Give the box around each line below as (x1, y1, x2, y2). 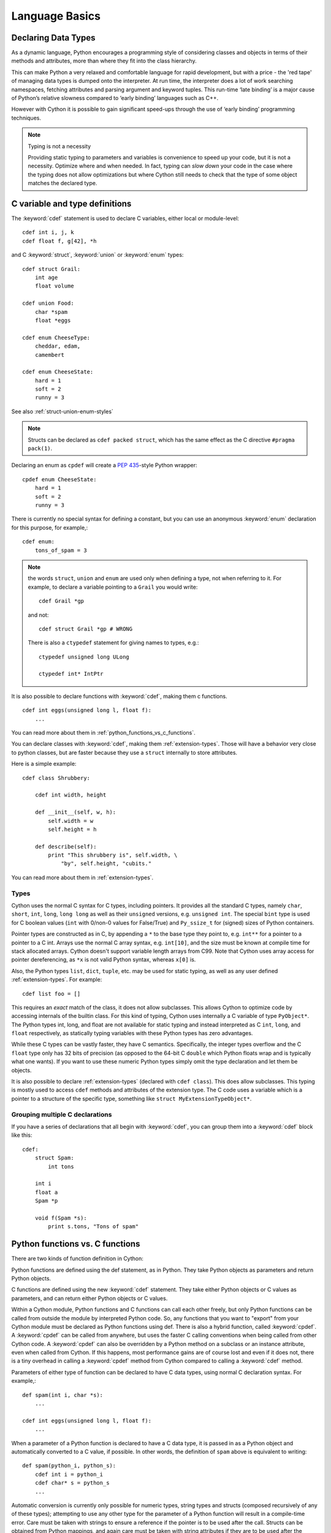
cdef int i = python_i (34, 1470, 104, 1478)
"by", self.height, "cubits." (61, 860, 152, 867)
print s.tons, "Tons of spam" (48, 1223, 139, 1230)
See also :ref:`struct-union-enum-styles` (11, 408, 113, 415)
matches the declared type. (28, 180, 97, 187)
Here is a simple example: (11, 760, 77, 768)
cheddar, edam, (34, 343, 81, 350)
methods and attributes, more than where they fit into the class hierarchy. (11, 57, 197, 64)
